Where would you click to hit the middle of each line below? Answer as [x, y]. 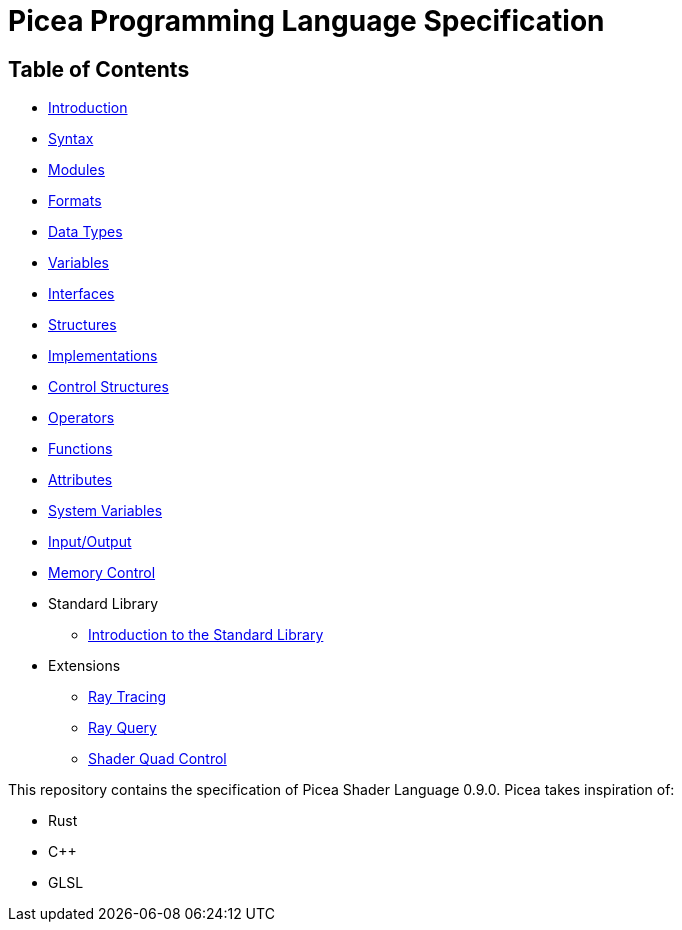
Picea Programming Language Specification [306, 21]
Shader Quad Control [157, 759]
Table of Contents [99, 69]
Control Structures [108, 387]
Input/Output [90, 542]
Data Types [85, 232]
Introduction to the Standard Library [206, 635]
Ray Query [122, 728]
